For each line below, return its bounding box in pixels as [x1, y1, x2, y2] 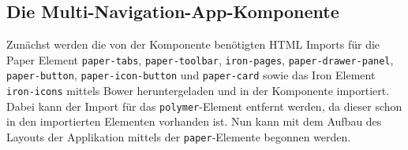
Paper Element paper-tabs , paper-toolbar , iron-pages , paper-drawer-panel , [6, 51, 394, 68]
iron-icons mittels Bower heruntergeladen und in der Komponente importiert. [6, 82, 390, 99]
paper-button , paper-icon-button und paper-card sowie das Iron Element [6, 67, 376, 83]
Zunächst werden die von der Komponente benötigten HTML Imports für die [6, 36, 380, 53]
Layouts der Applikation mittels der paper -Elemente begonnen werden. [6, 129, 351, 145]
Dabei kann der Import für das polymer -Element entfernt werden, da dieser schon [6, 97, 402, 114]
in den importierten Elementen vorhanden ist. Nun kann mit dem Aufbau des [6, 113, 382, 130]
